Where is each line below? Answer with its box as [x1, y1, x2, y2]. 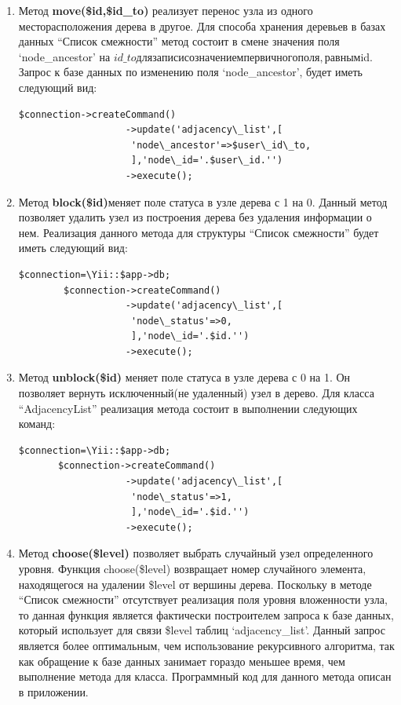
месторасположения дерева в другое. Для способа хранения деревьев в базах [18, 17, 386, 34]
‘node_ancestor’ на [18, 48, 111, 64]
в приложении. [18, 683, 89, 700]
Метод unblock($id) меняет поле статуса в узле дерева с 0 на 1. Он [18, 369, 351, 385]
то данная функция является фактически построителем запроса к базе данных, [18, 606, 394, 623]
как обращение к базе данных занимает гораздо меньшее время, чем [18, 652, 345, 669]
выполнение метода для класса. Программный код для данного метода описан [18, 668, 392, 685]
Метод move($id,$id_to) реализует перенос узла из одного [18, 2, 313, 18]
